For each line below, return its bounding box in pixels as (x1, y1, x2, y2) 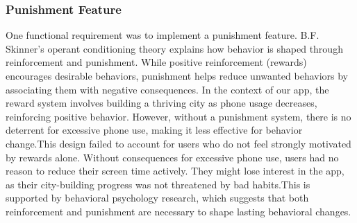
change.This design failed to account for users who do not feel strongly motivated (6, 136, 351, 150)
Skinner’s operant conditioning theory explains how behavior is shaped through (6, 41, 343, 55)
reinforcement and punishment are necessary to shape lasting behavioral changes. (6, 204, 351, 218)
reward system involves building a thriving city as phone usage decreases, (6, 96, 317, 110)
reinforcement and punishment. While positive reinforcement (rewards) (6, 55, 307, 69)
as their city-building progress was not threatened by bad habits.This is (6, 177, 310, 191)
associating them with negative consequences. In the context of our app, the (6, 82, 329, 96)
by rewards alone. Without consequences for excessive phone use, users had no (6, 150, 339, 164)
